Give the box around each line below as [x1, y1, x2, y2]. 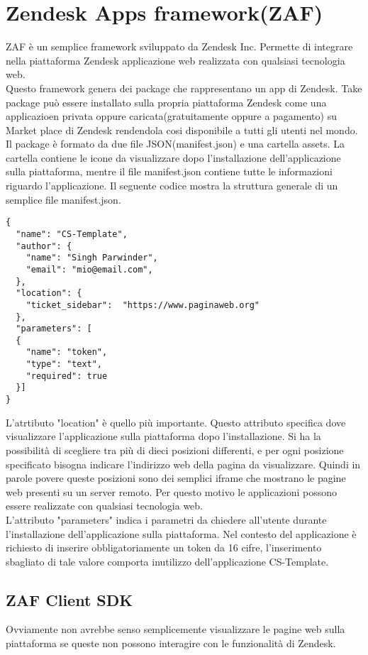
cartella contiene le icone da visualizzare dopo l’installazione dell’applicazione [6, 150, 341, 165]
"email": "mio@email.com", [26, 264, 153, 275]
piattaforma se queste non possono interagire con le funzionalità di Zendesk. [6, 636, 336, 651]
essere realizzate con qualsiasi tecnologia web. [6, 498, 203, 513]
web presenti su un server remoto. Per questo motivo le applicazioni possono [6, 484, 338, 499]
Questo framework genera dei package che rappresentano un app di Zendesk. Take [6, 80, 362, 95]
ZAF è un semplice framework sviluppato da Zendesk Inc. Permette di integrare [6, 39, 353, 54]
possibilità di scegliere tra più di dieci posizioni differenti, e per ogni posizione [6, 442, 344, 457]
